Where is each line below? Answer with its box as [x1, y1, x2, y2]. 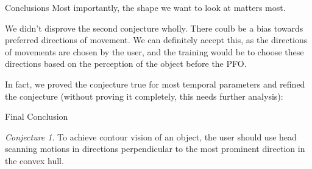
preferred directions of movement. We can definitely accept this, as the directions [5, 33, 308, 46]
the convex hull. [5, 154, 64, 167]
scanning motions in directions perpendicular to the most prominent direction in [5, 142, 305, 155]
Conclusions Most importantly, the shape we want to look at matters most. [5, 1, 286, 13]
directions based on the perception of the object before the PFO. [5, 57, 247, 70]
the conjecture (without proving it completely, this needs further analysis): [5, 89, 283, 102]
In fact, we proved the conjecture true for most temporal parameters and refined [5, 77, 305, 90]
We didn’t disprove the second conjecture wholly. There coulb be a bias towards [5, 21, 303, 34]
